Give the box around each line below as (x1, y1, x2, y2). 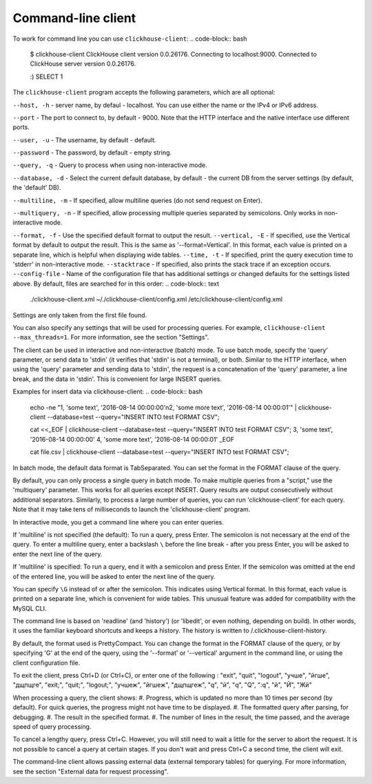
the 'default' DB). (12, 184, 61, 192)
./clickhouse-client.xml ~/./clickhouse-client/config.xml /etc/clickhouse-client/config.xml (30, 295, 282, 304)
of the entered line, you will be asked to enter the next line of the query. (12, 572, 216, 580)
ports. (12, 123, 30, 131)
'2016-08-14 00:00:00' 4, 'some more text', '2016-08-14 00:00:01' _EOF (30, 435, 234, 443)
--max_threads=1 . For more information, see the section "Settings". (12, 333, 209, 342)
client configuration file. (12, 658, 81, 667)
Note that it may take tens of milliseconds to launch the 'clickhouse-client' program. (12, 505, 251, 513)
